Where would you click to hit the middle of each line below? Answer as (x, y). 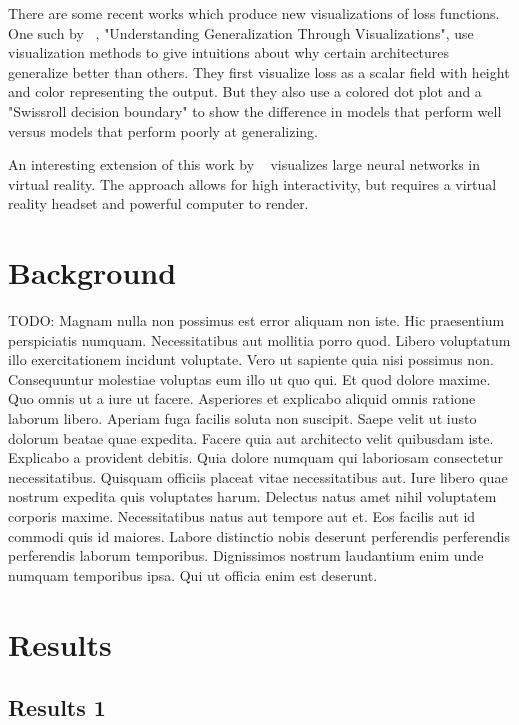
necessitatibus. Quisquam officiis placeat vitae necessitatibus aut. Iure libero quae (258, 476)
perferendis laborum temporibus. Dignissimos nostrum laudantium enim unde (246, 555)
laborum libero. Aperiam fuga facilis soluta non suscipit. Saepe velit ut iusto (242, 418)
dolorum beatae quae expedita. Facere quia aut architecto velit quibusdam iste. (251, 437)
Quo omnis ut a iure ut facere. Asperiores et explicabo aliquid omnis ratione (242, 398)
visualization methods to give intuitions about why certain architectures (229, 52)
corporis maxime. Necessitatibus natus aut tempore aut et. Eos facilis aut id (242, 516)
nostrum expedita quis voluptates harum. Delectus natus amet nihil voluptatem (252, 496)
